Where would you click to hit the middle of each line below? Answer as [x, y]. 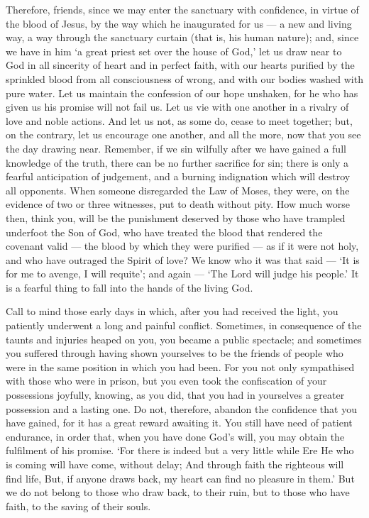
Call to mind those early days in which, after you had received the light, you [172, 311]
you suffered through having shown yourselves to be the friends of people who [175, 353]
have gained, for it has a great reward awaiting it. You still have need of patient [179, 423]
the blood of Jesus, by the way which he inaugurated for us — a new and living [179, 23]
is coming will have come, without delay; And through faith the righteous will [175, 464]
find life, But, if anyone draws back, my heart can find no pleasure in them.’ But [180, 478]
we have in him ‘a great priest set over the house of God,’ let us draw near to [174, 51]
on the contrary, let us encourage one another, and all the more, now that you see [183, 134]
